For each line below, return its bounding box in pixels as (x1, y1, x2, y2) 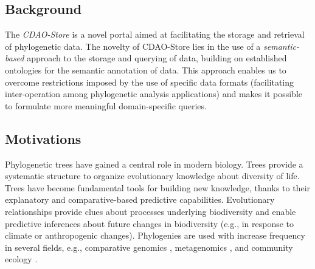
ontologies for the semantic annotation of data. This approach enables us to (5, 63, 286, 76)
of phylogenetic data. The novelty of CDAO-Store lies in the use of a (5, 39, 261, 52)
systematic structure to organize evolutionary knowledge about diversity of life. (5, 169, 300, 182)
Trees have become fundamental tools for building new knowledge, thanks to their (5, 181, 311, 194)
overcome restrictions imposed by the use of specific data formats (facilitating (5, 75, 294, 88)
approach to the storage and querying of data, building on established (27, 52, 287, 64)
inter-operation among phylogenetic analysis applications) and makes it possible (5, 87, 303, 100)
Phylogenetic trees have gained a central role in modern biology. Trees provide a (5, 157, 303, 170)
